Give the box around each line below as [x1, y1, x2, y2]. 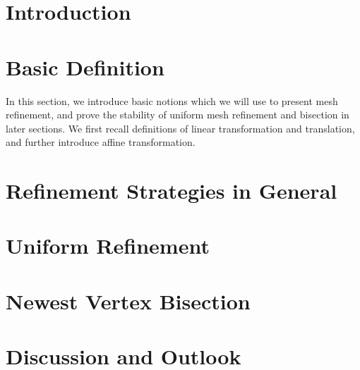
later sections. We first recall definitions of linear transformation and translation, [6, 121, 355, 135]
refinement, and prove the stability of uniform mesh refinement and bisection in [6, 107, 349, 122]
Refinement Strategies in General [6, 176, 337, 205]
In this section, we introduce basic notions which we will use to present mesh [6, 93, 338, 108]
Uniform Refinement [6, 231, 210, 260]
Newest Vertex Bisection [6, 286, 251, 315]
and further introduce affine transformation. [6, 135, 196, 149]
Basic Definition [6, 52, 164, 81]
